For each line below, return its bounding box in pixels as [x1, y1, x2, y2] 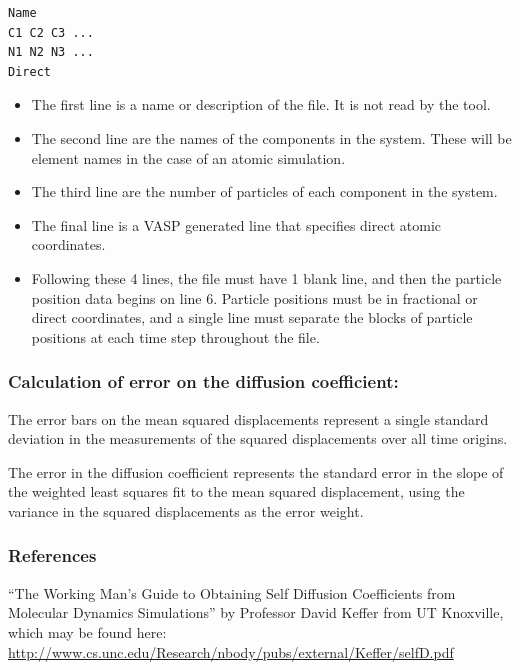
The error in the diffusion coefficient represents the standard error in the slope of [8, 461, 504, 482]
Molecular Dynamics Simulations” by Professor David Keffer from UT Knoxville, [8, 602, 504, 623]
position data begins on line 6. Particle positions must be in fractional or [31, 287, 478, 308]
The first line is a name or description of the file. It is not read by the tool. [31, 94, 491, 115]
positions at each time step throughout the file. [31, 326, 320, 347]
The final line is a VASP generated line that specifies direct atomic [31, 214, 442, 235]
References [8, 543, 97, 568]
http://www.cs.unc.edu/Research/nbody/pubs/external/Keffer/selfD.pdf [8, 641, 454, 662]
